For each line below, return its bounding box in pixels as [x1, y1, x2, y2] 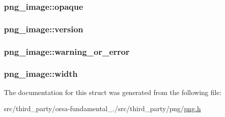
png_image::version [4, 23, 84, 35]
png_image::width [4, 68, 78, 80]
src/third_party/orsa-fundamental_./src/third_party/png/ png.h [4, 103, 201, 114]
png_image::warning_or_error [4, 45, 130, 57]
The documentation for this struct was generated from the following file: [4, 87, 222, 97]
